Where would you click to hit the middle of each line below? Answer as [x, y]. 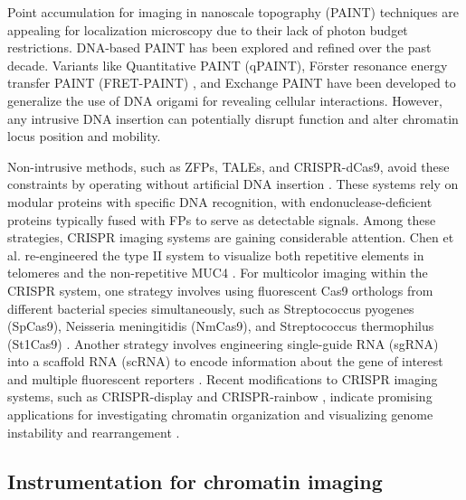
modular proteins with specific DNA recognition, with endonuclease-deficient [220, 201]
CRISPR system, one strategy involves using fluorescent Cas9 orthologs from [220, 290]
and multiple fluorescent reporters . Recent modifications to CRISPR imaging [223, 378]
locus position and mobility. [84, 136]
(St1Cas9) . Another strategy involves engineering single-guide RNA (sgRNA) [223, 343]
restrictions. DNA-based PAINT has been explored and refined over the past [219, 47]
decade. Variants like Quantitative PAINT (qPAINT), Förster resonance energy [228, 65]
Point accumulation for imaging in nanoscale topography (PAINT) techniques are [233, 12]
